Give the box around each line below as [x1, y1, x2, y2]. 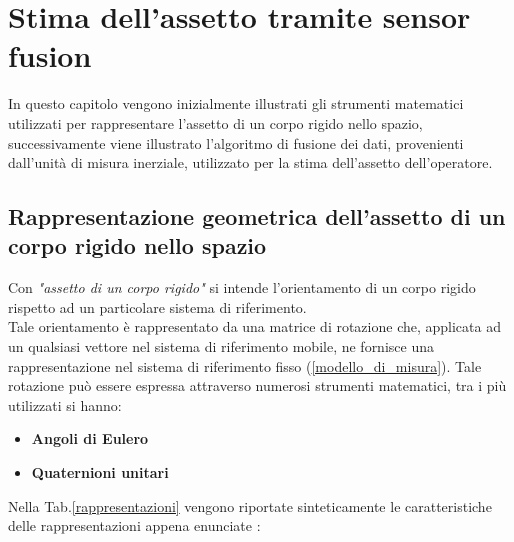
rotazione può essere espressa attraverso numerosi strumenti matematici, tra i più [8, 375, 507, 396]
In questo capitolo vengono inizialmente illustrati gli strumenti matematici [8, 93, 464, 114]
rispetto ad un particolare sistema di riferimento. [8, 296, 307, 317]
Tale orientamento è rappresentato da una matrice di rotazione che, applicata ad [8, 316, 501, 337]
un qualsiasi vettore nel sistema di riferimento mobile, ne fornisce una [8, 336, 434, 357]
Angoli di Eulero [31, 428, 149, 449]
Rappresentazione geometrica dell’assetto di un [8, 201, 506, 232]
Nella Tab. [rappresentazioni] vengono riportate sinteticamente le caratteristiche [8, 495, 492, 516]
